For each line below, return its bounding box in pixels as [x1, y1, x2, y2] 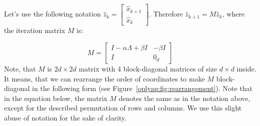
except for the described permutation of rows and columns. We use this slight [4, 102, 242, 113]
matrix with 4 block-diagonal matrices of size [79, 63, 217, 73]
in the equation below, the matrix [4, 92, 108, 103]
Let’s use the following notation [4, 8, 101, 19]
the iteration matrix [4, 25, 65, 35]
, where [222, 8, 245, 19]
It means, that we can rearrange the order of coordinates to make [4, 73, 205, 83]
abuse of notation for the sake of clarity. [4, 112, 127, 122]
